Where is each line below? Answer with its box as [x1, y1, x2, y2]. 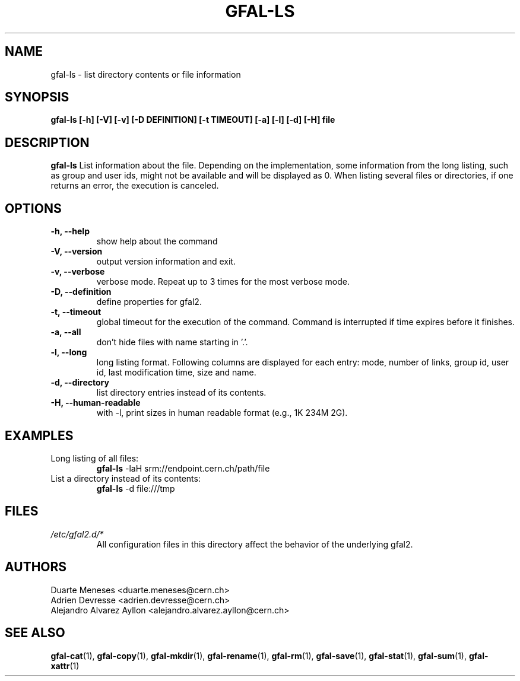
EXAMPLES [5, 428, 74, 443]
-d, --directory [50, 377, 109, 388]
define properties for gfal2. [96, 297, 202, 307]
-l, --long [50, 347, 87, 358]
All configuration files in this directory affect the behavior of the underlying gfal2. [96, 539, 413, 549]
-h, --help [50, 226, 90, 237]
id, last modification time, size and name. [96, 367, 256, 378]
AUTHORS [5, 559, 67, 575]
